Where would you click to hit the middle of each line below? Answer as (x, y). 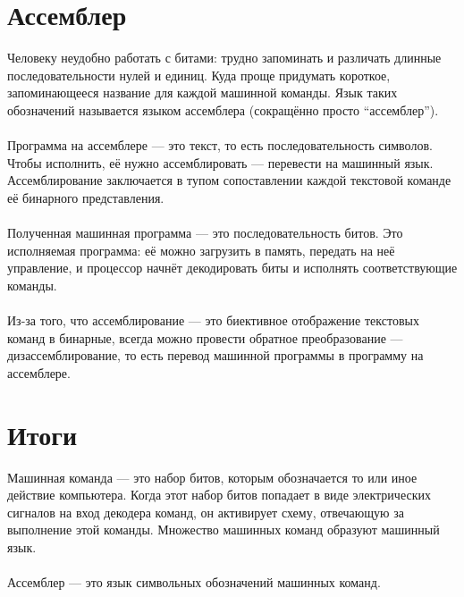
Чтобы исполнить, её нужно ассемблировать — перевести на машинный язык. (220, 162)
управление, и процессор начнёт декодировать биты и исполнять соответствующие (232, 268)
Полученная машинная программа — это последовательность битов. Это (205, 233)
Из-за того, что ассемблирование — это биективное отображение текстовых (213, 320)
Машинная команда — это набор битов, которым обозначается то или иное (212, 477)
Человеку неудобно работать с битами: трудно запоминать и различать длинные (224, 58)
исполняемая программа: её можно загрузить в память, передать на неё (201, 250)
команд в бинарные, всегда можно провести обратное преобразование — (205, 337)
